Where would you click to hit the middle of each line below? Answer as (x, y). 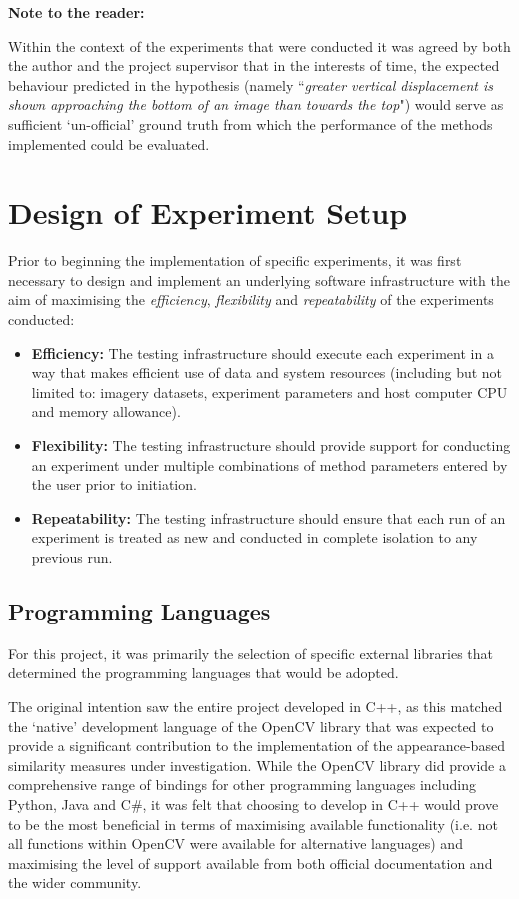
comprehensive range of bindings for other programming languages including (242, 784)
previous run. (72, 557)
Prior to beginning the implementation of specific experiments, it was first (235, 260)
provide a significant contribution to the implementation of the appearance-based (256, 745)
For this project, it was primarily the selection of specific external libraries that (251, 652)
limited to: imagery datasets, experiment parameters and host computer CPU (269, 391)
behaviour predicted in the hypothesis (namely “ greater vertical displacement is (251, 84)
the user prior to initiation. (114, 484)
